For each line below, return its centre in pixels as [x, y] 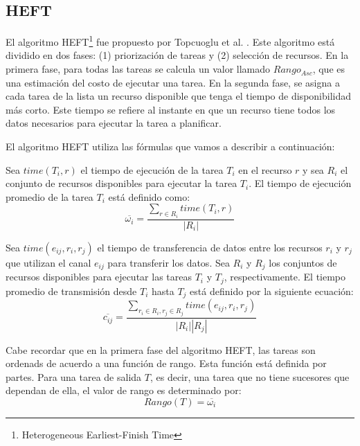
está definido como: [149, 196]
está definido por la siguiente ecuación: [272, 291]
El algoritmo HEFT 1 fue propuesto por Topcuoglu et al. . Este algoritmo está [170, 41]
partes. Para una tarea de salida [74, 376]
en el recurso [265, 169]
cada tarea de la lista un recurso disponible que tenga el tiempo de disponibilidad [179, 96]
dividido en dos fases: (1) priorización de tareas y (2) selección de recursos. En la [177, 55]
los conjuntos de [303, 262]
